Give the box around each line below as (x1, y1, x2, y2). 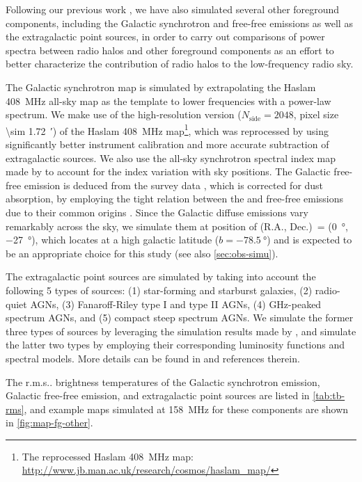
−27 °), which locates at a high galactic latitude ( (6, 232, 219, 247)
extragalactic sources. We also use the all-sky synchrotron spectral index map (6, 150, 336, 165)
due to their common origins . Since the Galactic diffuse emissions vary (6, 204, 308, 219)
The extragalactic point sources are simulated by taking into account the (6, 269, 316, 284)
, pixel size (293, 107, 339, 122)
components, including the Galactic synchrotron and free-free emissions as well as (6, 15, 353, 30)
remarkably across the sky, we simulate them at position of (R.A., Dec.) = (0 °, (6, 218, 348, 233)
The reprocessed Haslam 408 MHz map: (22, 449, 194, 463)
